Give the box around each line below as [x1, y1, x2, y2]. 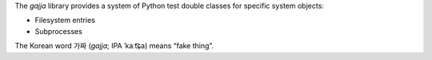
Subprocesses [34, 26, 83, 36]
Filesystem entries [34, 16, 96, 25]
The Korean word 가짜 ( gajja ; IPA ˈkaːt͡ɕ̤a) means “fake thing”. [14, 41, 214, 51]
